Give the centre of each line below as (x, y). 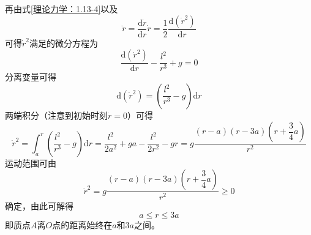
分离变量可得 (31, 77)
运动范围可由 (31, 162)
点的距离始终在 (82, 225)
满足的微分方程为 (64, 43)
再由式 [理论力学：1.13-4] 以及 (62, 9)
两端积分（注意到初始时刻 (56, 115)
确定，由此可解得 (39, 205)
